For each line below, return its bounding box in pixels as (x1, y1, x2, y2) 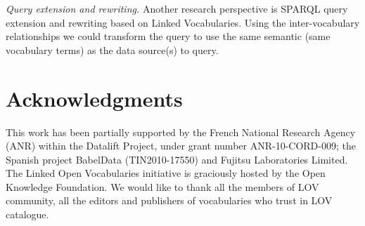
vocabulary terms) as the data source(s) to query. (6, 42, 219, 57)
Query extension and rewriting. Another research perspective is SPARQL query (6, 1, 348, 15)
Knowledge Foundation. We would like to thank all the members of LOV (6, 179, 319, 194)
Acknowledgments (6, 84, 183, 112)
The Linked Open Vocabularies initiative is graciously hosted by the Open (6, 166, 326, 180)
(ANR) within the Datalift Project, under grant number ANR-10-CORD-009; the (6, 138, 356, 153)
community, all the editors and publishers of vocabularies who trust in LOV (6, 193, 333, 208)
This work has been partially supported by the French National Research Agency (6, 124, 356, 139)
